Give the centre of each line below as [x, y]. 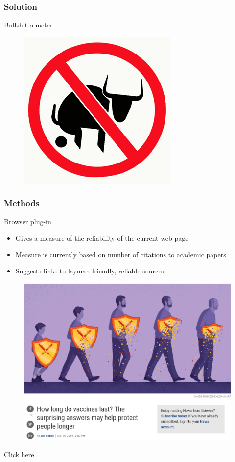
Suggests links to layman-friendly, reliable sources [90, 271]
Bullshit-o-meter [28, 25]
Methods [22, 203]
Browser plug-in [28, 221]
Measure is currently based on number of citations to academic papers [121, 254]
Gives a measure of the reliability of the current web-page [102, 238]
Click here [19, 454]
